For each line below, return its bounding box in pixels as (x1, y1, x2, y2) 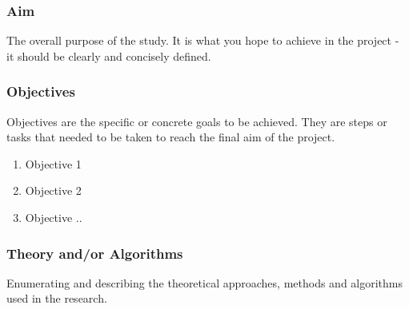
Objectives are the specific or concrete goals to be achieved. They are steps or (6, 113, 387, 129)
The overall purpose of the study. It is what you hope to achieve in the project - (6, 32, 399, 49)
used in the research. (6, 290, 107, 307)
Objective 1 (25, 155, 82, 172)
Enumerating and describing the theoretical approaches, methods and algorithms (6, 274, 403, 291)
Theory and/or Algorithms (6, 243, 183, 263)
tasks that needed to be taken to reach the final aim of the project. (6, 129, 335, 145)
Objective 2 (25, 182, 82, 199)
